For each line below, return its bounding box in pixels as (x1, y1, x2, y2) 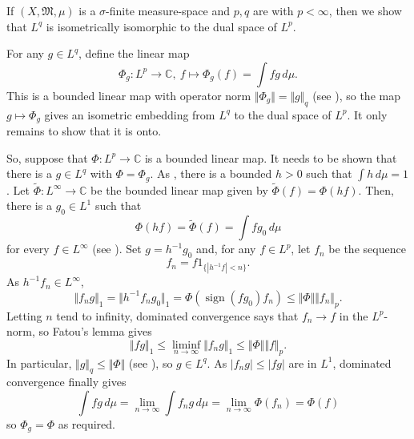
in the (339, 307, 368, 324)
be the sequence (328, 240, 406, 257)
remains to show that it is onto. (6, 123, 162, 139)
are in (288, 354, 317, 371)
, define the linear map (78, 45, 190, 62)
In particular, (6, 354, 72, 371)
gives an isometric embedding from (44, 106, 215, 123)
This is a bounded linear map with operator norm (6, 87, 251, 103)
